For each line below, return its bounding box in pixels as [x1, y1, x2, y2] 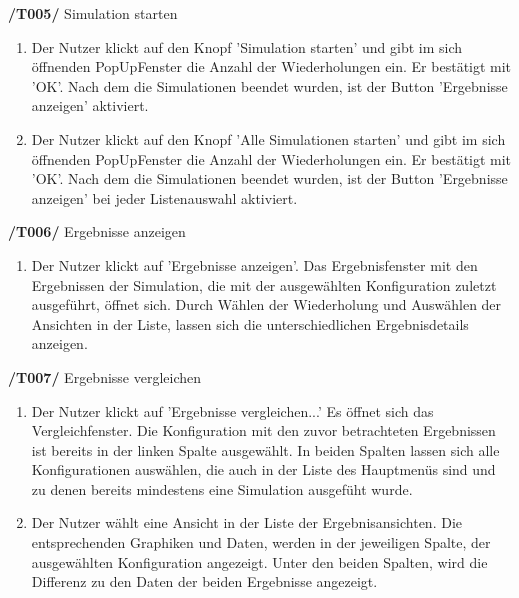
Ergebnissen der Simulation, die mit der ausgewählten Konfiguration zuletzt [31, 274, 497, 295]
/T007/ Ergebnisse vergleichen [8, 366, 202, 387]
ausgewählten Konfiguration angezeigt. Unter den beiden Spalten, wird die [31, 551, 488, 572]
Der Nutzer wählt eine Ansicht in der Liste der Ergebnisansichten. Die [31, 512, 463, 533]
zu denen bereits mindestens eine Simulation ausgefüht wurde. [31, 478, 413, 499]
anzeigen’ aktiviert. [31, 95, 149, 116]
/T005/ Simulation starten [8, 3, 178, 23]
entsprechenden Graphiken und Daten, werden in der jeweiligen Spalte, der [31, 532, 491, 553]
